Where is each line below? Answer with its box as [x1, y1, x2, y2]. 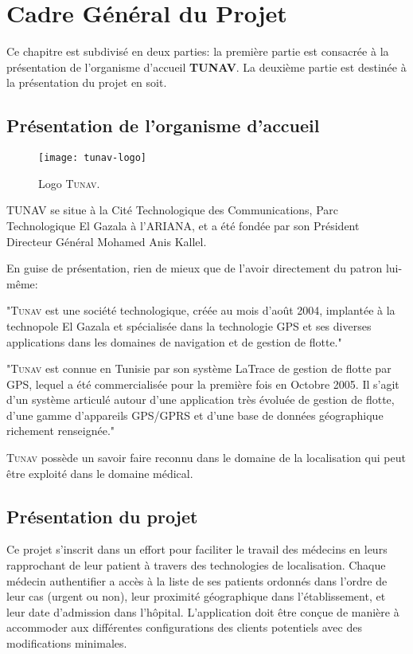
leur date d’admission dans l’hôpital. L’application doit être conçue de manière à [6, 603, 399, 620]
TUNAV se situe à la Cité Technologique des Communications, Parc [6, 202, 338, 218]
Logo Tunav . [38, 174, 100, 191]
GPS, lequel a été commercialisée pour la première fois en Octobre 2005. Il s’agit [6, 375, 399, 392]
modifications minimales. [6, 635, 127, 652]
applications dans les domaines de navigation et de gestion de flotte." [6, 333, 342, 350]
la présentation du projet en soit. [6, 74, 167, 91]
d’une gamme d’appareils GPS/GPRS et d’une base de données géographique [6, 406, 384, 423]
